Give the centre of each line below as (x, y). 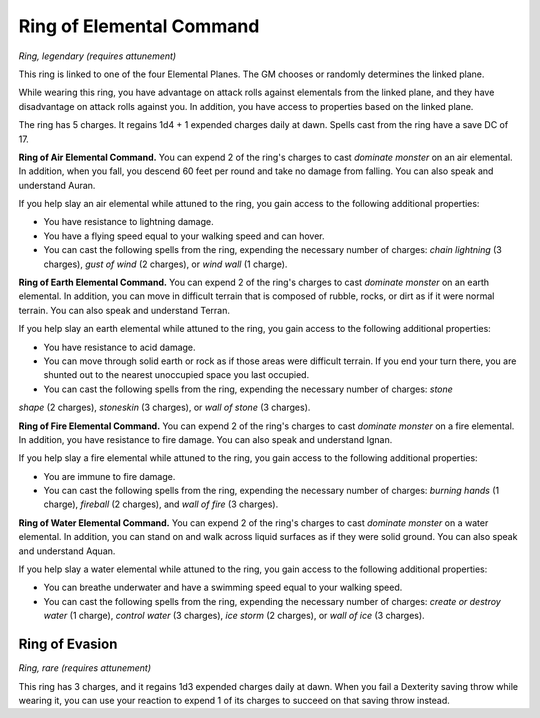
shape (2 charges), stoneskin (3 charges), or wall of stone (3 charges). (164, 407)
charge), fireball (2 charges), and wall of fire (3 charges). (161, 504)
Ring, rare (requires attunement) (85, 668)
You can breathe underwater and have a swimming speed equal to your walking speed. (223, 587)
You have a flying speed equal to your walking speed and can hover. (184, 236)
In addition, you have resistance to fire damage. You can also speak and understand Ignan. (205, 439)
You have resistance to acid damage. (119, 347)
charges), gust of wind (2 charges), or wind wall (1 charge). (165, 264)
